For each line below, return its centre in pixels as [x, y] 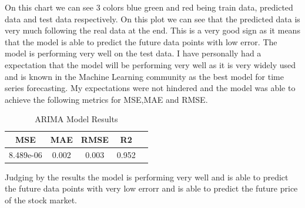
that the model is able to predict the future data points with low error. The [141, 41]
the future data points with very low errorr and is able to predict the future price [151, 188]
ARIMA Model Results [76, 119]
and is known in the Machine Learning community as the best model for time [144, 76]
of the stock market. [41, 200]
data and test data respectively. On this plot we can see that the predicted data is [152, 19]
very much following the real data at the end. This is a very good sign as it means [152, 30]
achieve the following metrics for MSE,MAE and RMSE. [106, 99]
